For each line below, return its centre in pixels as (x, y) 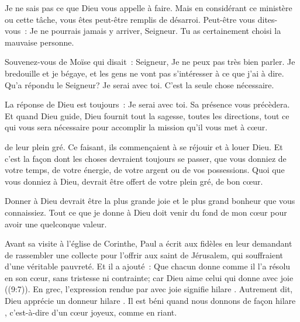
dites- (268, 19)
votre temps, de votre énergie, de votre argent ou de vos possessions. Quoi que (145, 170)
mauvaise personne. (39, 42)
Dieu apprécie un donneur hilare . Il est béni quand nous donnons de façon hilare (150, 301)
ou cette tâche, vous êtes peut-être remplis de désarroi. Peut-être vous (130, 19)
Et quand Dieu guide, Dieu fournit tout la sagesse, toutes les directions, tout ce (147, 115)
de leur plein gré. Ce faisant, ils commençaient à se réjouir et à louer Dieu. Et (144, 146)
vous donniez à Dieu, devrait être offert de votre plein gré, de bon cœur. (134, 181)
